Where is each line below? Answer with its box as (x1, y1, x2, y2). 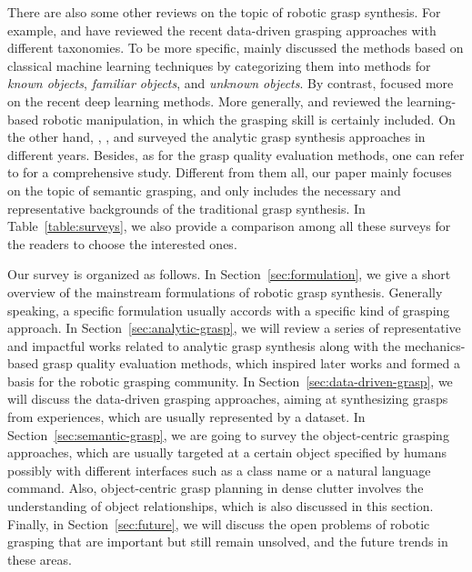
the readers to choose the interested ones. (7, 234, 237, 253)
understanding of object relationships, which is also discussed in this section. (7, 497, 434, 516)
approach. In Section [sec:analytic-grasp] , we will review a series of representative (7, 318, 461, 337)
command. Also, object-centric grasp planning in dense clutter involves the (7, 478, 424, 497)
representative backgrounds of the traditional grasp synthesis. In (7, 198, 366, 217)
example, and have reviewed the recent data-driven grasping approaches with (7, 20, 437, 39)
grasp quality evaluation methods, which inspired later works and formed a (42, 354, 460, 373)
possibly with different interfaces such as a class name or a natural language (7, 460, 431, 479)
